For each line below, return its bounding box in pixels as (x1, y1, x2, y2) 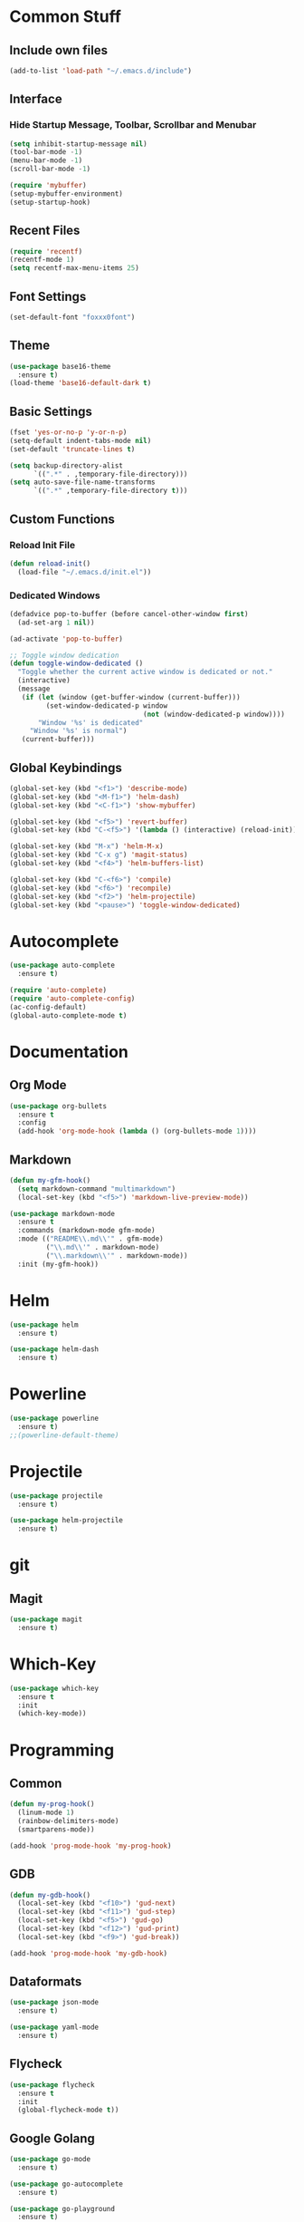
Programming (9, 1740, 115, 1760)
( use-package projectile (9, 1491, 103, 1501)
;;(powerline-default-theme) (9, 1430, 119, 1440)
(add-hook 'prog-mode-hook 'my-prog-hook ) (9, 1841, 172, 1850)
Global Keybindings (9, 759, 122, 776)
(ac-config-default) (9, 1002, 88, 1011)
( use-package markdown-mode (9, 1209, 116, 1218)
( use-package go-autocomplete (9, 2179, 124, 2188)
